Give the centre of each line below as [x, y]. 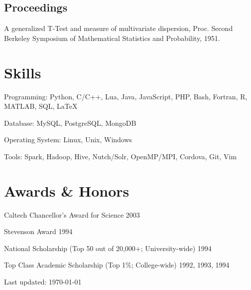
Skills [23, 72]
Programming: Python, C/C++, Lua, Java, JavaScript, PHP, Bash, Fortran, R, [126, 96]
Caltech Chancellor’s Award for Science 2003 [72, 214]
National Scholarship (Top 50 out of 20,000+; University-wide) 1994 [108, 248]
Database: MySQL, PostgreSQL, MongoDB [70, 123]
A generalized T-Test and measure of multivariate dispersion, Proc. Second [119, 28]
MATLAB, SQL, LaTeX [41, 106]
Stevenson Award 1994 [38, 231]
